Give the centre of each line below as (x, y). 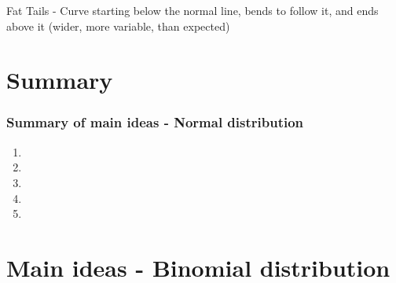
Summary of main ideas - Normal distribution (155, 122)
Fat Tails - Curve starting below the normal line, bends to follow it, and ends (192, 10)
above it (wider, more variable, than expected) (118, 26)
